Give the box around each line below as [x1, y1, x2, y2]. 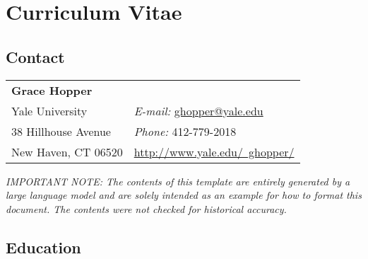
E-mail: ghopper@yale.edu [133, 102, 263, 119]
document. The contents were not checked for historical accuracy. [6, 201, 287, 216]
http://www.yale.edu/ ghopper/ [133, 143, 295, 160]
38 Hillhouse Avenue [11, 122, 111, 139]
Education [6, 236, 81, 258]
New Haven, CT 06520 [11, 143, 123, 160]
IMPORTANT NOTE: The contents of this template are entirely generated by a [6, 173, 350, 188]
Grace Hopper [11, 81, 93, 98]
